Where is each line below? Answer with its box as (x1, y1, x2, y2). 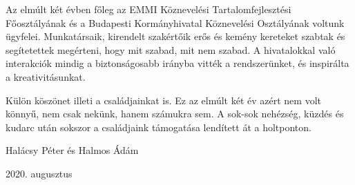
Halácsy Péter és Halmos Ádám (6, 143, 139, 157)
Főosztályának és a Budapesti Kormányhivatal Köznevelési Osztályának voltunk (6, 15, 345, 30)
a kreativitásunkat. (6, 69, 86, 84)
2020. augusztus (6, 166, 73, 180)
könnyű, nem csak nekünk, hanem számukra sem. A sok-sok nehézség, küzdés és (6, 106, 344, 121)
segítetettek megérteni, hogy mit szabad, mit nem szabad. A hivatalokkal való (6, 42, 336, 57)
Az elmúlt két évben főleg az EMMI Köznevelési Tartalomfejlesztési (6, 2, 291, 16)
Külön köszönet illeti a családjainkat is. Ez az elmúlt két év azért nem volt (6, 92, 321, 107)
